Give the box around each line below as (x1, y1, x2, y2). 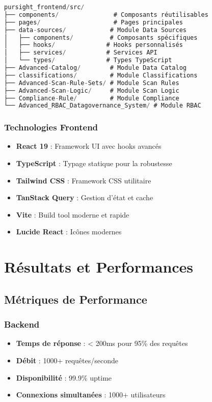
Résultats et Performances (4, 256, 194, 277)
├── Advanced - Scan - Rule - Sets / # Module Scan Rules (4, 79, 179, 87)
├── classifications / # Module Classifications (4, 71, 198, 79)
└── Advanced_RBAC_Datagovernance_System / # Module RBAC (4, 102, 201, 110)
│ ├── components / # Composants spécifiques (4, 34, 198, 41)
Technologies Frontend (4, 121, 98, 133)
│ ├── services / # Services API (4, 49, 157, 57)
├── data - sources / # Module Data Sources (4, 26, 187, 34)
